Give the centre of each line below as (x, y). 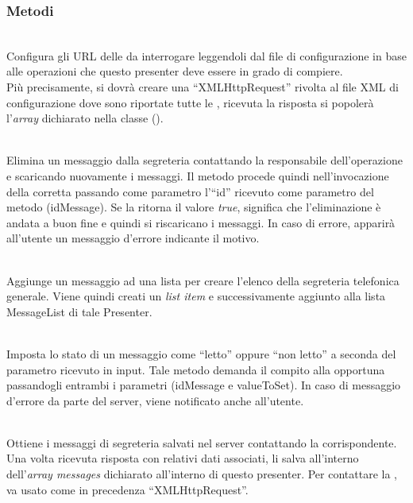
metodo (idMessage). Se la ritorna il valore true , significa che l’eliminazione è (194, 207)
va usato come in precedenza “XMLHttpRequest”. (127, 489)
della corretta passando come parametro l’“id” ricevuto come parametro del (190, 191)
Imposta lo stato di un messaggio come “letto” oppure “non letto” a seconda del (201, 353)
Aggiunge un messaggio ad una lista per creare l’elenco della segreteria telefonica (203, 280)
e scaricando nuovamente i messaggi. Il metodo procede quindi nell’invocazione (198, 175)
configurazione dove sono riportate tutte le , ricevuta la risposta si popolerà (190, 102)
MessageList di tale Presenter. (79, 311)
